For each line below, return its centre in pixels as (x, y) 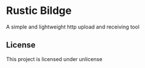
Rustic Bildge (39, 11)
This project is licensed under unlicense (54, 59)
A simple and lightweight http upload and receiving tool (73, 27)
